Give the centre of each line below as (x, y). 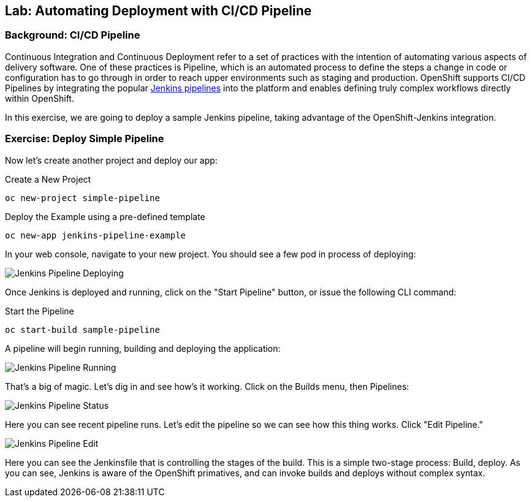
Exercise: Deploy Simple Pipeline (85, 139)
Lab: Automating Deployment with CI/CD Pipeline (158, 11)
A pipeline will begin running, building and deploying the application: (143, 348)
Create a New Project (48, 179)
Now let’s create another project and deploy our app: (111, 160)
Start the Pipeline (40, 311)
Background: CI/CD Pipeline (73, 35)
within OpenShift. (40, 98)
